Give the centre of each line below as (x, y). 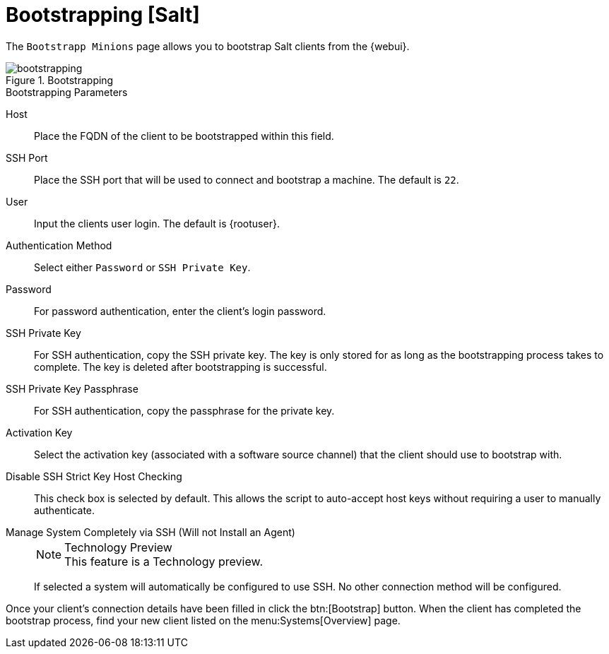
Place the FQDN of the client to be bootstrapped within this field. (184, 136)
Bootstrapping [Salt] (103, 15)
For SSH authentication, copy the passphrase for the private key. (184, 410)
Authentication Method (59, 245)
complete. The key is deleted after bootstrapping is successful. (181, 367)
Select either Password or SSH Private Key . (142, 267)
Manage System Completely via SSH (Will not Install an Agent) (150, 532)
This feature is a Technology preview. (164, 561)
